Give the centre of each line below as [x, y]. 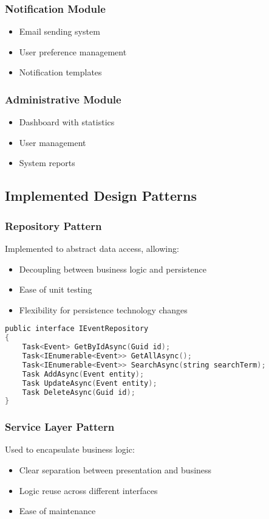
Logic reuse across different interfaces [88, 490]
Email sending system [60, 31]
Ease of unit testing [56, 289]
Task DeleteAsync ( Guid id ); [79, 392]
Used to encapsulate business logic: [70, 449]
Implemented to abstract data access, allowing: [92, 248]
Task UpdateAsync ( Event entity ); [90, 383]
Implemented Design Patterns [101, 196]
